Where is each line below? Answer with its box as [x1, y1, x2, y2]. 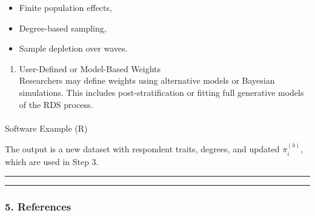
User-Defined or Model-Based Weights [19, 62, 161, 75]
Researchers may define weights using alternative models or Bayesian [19, 74, 275, 87]
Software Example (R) [5, 121, 88, 134]
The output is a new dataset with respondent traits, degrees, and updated [5, 143, 280, 155]
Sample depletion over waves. [19, 42, 128, 55]
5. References [5, 199, 71, 214]
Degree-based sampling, [19, 21, 107, 34]
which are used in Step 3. [5, 155, 99, 167]
